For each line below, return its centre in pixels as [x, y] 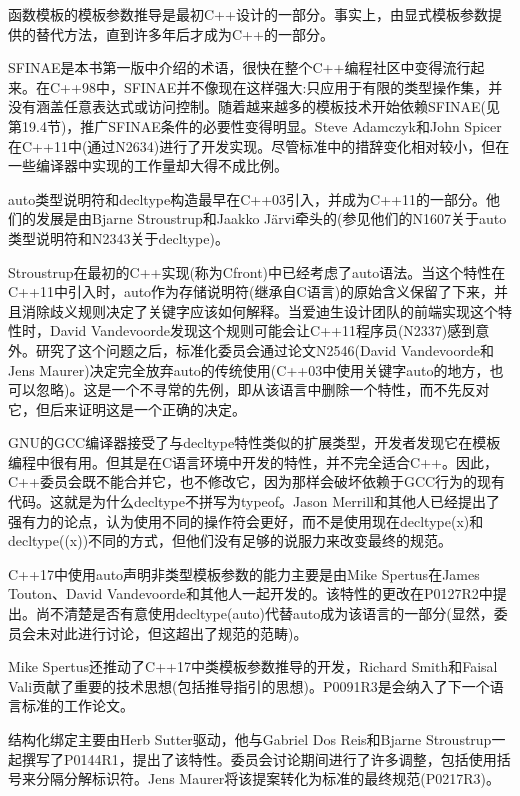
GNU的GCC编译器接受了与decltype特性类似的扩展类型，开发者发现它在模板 [254, 442]
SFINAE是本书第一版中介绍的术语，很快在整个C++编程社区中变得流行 [239, 67]
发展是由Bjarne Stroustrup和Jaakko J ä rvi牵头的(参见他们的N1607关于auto [271, 218]
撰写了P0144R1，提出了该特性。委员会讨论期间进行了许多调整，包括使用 [259, 758]
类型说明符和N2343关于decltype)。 [118, 237]
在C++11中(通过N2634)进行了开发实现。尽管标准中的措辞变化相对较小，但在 [259, 145]
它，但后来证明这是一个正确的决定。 [127, 408]
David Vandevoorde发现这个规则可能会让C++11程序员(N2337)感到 [262, 330]
